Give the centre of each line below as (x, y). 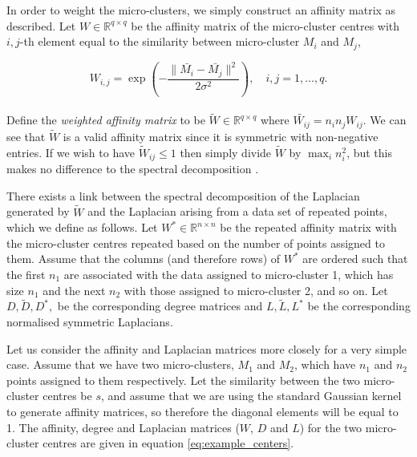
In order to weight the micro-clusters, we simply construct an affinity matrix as (201, 10)
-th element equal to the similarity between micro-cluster (160, 41)
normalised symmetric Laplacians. (90, 322)
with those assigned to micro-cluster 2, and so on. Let (256, 290)
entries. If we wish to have (71, 152)
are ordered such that (355, 259)
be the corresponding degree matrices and (160, 306)
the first (26, 275)
